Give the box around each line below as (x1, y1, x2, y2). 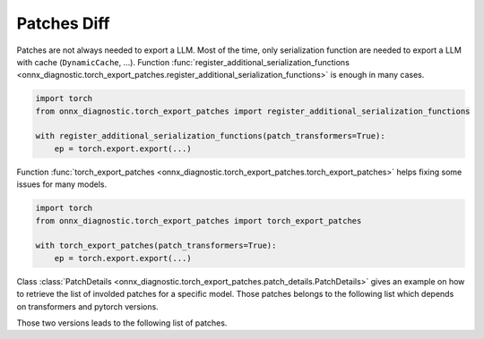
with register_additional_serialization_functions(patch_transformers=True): (35, 131, 385, 141)
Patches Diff (16, 13, 110, 33)
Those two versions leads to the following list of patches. (16, 318, 228, 328)
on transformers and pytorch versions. (16, 301, 159, 312)
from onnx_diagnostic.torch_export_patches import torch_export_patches (35, 216, 362, 225)
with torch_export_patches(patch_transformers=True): (35, 241, 277, 250)
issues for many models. (16, 179, 108, 190)
